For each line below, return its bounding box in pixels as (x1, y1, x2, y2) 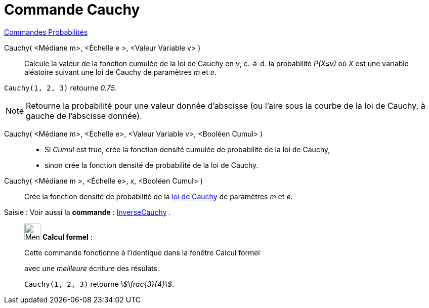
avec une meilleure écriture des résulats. (24, 263, 159, 273)
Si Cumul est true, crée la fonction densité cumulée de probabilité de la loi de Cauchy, (45, 145, 330, 154)
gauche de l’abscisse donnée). (26, 110, 142, 121)
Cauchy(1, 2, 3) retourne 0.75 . (4, 83, 117, 92)
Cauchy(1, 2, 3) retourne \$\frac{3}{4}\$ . (24, 279, 175, 288)
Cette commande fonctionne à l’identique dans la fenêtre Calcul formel (24, 248, 260, 257)
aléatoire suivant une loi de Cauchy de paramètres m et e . (24, 67, 217, 76)
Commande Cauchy (4, 1, 140, 18)
